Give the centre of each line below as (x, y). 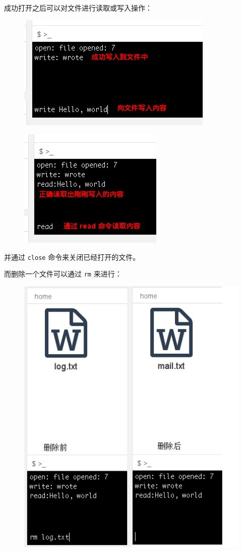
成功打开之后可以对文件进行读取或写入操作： (78, 8)
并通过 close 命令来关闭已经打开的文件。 (72, 257)
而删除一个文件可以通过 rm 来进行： (63, 274)
